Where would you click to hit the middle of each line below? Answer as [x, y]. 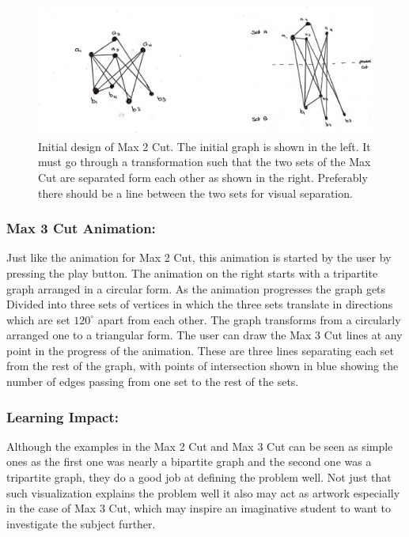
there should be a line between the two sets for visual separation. [195, 193]
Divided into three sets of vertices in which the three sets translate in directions [200, 304]
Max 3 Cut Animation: [81, 228]
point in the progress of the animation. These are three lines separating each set [200, 350]
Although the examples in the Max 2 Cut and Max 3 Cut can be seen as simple [200, 446]
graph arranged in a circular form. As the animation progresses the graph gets [196, 288]
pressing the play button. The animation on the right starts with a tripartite [192, 272]
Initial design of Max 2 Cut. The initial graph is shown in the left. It [204, 146]
